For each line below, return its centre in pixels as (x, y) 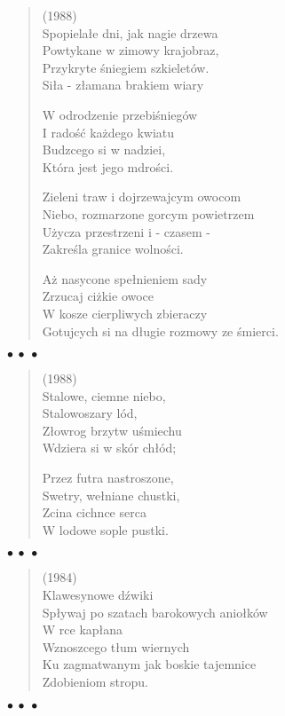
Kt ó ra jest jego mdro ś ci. (108, 166)
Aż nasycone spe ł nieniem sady (125, 278)
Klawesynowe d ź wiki (98, 595)
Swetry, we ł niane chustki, (111, 495)
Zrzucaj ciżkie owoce (98, 296)
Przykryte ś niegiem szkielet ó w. (126, 67)
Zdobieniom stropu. (95, 681)
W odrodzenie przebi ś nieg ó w (120, 114)
